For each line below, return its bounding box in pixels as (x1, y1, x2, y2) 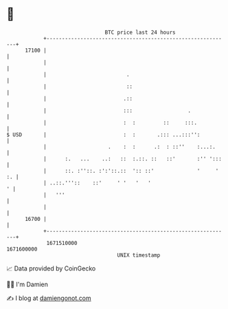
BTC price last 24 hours (104, 29, 176, 36)
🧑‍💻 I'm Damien (6, 280, 49, 288)
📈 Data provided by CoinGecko (6, 264, 96, 273)
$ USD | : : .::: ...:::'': (6, 131, 201, 138)
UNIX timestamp (117, 251, 161, 259)
